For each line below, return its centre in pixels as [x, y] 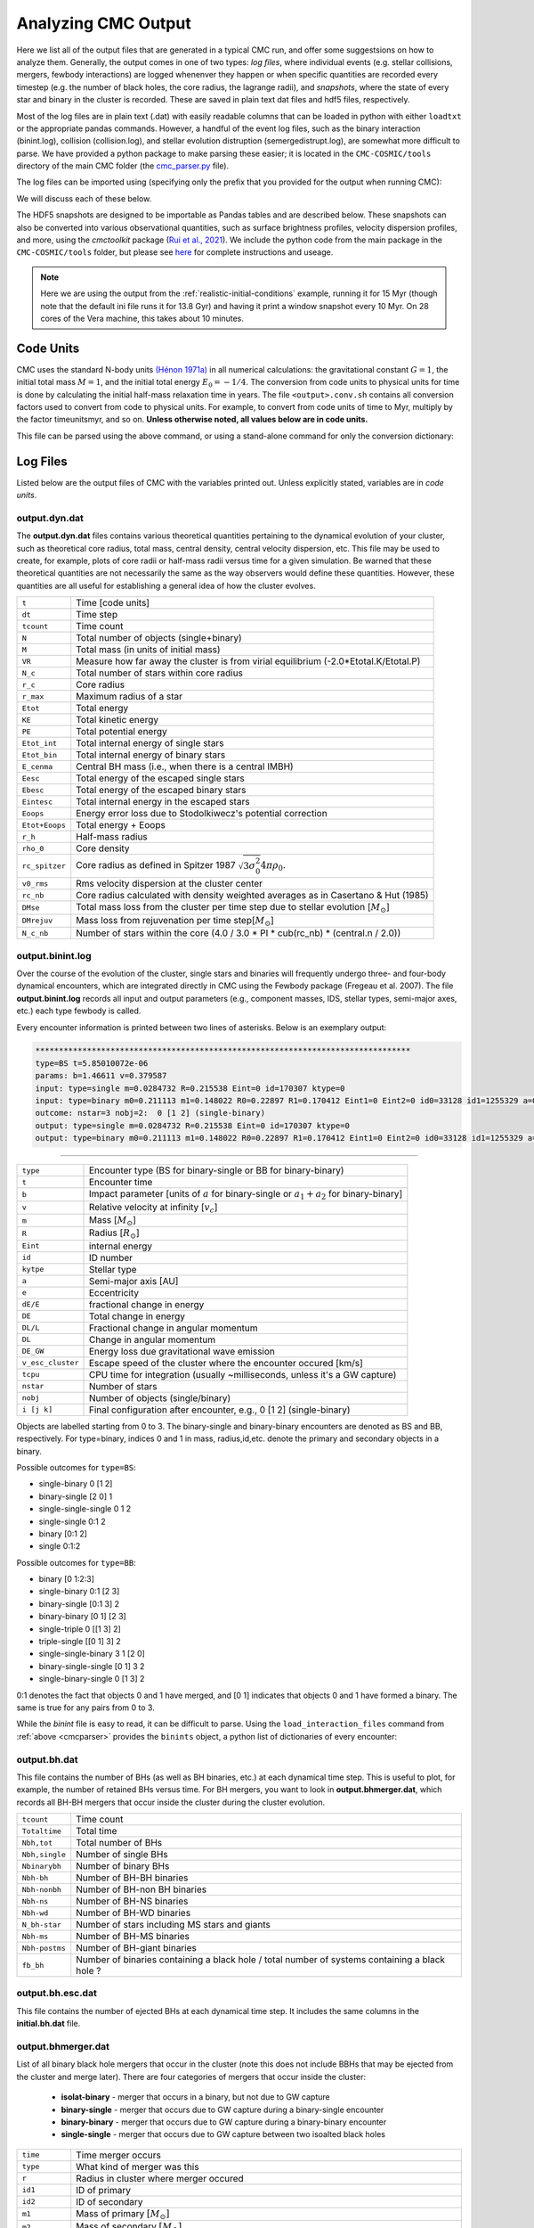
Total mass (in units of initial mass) [149, 650]
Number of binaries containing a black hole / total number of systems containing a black [260, 1960]
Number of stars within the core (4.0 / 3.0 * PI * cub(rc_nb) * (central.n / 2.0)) [239, 933]
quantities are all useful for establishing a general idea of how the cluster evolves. [166, 586]
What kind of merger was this [138, 2167]
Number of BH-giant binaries [137, 1948]
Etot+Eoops [44, 825]
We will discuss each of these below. [84, 198]
